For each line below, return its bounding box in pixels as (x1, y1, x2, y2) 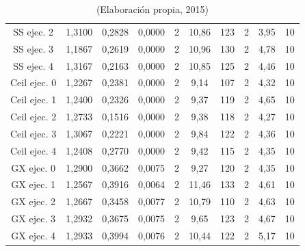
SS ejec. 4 (13, 58, 53, 72)
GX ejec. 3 (11, 211, 55, 226)
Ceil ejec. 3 (10, 126, 57, 140)
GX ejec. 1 (11, 177, 55, 191)
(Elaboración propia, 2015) (96, 2, 209, 16)
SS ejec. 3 (13, 41, 53, 55)
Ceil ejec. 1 (10, 92, 57, 107)
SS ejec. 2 (13, 24, 53, 38)
